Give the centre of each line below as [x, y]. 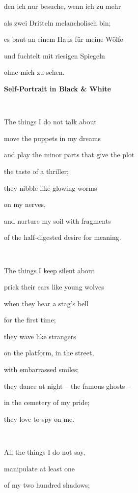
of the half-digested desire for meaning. [63, 237]
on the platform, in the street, [49, 353]
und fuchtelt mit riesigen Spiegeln [55, 55]
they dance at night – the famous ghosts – [68, 386]
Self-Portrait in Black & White [57, 88]
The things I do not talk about [50, 122]
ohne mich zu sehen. [34, 72]
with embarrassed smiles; [41, 369]
